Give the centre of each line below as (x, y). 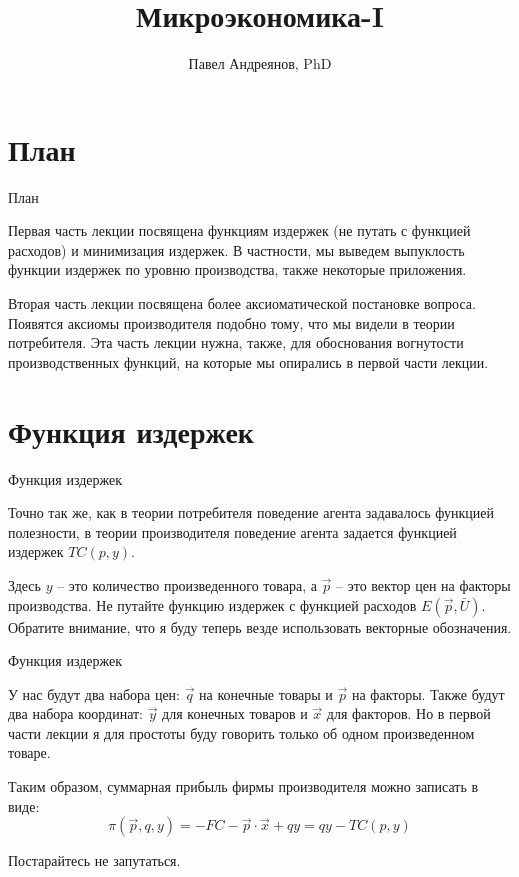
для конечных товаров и (235, 713)
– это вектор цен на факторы (423, 584)
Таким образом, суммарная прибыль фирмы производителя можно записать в (243, 786)
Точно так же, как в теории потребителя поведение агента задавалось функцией (251, 512)
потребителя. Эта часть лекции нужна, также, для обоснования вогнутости (236, 342)
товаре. (29, 752)
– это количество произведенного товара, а (187, 584)
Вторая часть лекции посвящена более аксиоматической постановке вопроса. (242, 303)
